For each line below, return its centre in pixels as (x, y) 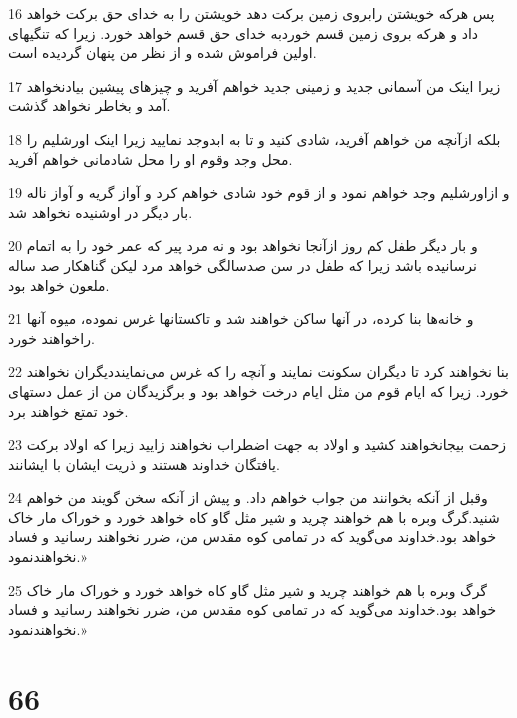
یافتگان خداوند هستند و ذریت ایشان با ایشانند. (144, 463)
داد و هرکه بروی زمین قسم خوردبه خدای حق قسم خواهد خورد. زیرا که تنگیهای (243, 32)
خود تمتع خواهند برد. (68, 410)
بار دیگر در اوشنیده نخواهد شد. (100, 211)
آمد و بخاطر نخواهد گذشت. (89, 105)
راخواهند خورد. (51, 337)
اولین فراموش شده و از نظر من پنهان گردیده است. (162, 52)
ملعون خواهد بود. (59, 284)
